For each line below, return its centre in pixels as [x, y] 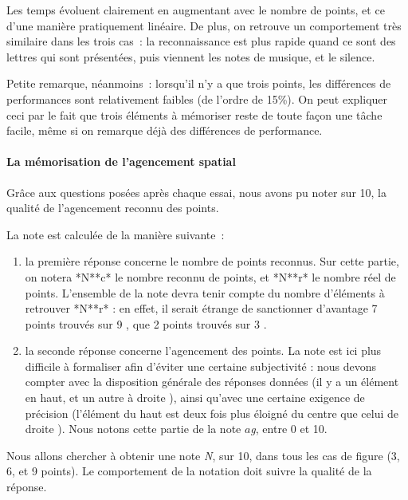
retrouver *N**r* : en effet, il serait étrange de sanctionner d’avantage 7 [201, 308]
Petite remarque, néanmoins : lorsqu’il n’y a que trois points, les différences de [199, 83]
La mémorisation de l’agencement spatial [121, 161]
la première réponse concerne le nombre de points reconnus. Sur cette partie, [212, 261]
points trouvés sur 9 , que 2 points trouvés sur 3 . [146, 323]
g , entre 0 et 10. [289, 429]
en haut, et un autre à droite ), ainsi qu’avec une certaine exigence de [195, 398]
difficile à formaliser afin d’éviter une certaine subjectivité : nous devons [201, 366]
